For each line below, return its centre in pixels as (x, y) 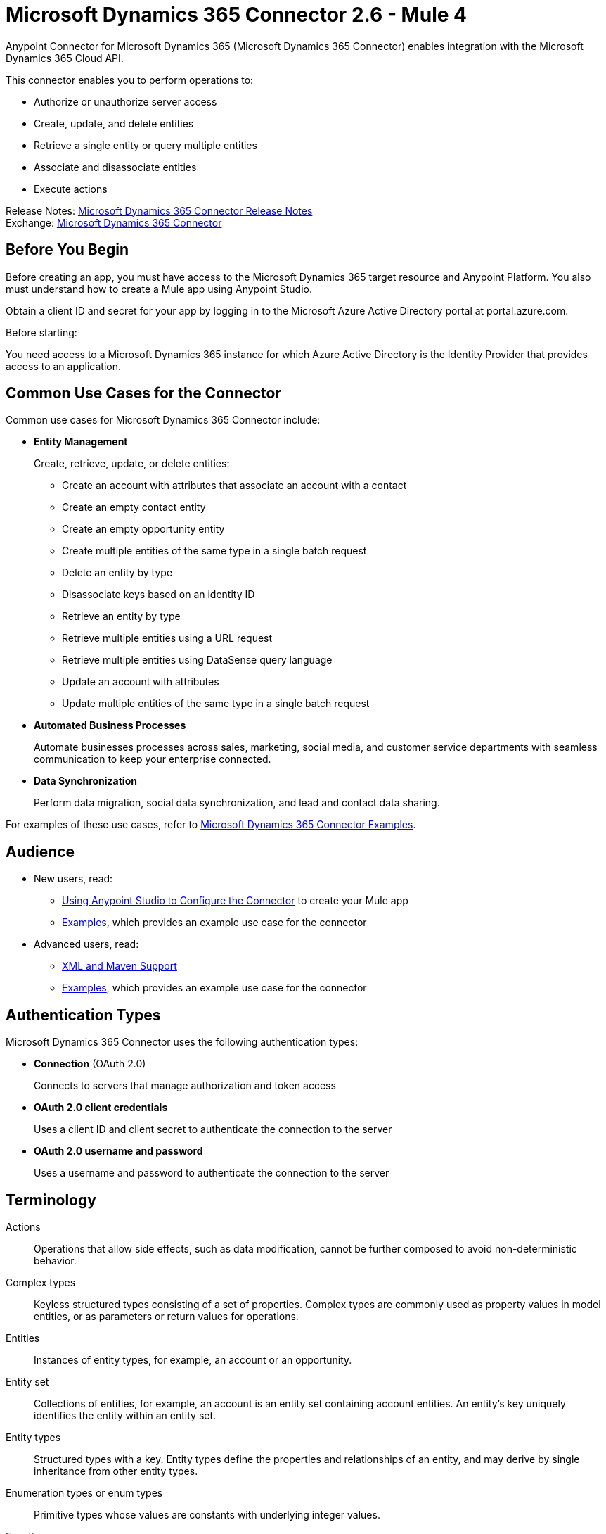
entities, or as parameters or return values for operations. (166, 1316)
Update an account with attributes (141, 682)
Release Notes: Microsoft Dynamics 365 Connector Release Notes (159, 210)
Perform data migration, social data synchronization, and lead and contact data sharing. (237, 803)
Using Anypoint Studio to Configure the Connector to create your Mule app (235, 901)
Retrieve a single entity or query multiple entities (146, 145)
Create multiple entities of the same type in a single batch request (214, 551)
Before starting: (41, 332)
